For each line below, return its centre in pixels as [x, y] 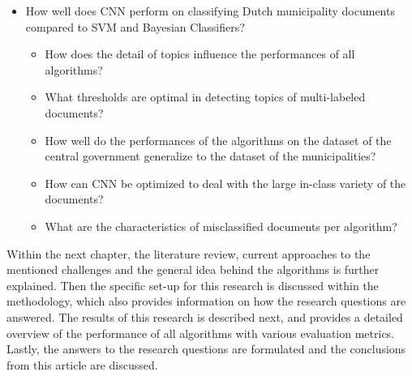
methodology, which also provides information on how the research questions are [206, 301]
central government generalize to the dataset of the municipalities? [210, 156]
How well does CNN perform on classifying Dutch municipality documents [210, 11]
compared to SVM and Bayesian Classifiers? [135, 26]
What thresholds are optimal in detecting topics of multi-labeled [205, 97]
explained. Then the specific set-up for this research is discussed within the [193, 285]
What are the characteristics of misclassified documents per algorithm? [221, 226]
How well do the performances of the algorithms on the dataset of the [218, 140]
